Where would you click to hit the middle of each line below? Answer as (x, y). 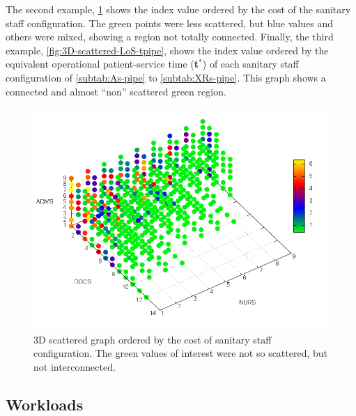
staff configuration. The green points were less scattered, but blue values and (169, 23)
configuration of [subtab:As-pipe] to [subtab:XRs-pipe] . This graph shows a (166, 77)
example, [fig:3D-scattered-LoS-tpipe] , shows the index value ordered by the (167, 50)
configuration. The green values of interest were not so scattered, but (181, 353)
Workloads (45, 404)
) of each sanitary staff (250, 64)
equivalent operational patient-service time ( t (102, 64)
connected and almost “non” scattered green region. (116, 91)
